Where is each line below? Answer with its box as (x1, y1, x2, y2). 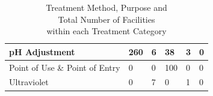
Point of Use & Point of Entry (9, 61, 120, 73)
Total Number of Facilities (58, 13, 155, 25)
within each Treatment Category (46, 25, 167, 37)
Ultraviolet (9, 76, 49, 88)
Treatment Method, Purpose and (46, 1, 167, 13)
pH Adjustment (9, 45, 75, 58)
